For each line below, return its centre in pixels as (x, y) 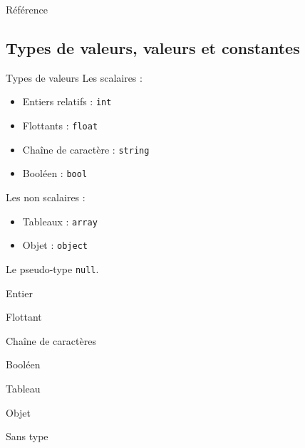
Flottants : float (60, 126)
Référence (27, 9)
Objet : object (55, 245)
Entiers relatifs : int (67, 101)
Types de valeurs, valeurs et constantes (153, 47)
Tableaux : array (60, 221)
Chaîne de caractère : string (86, 149)
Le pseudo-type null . (52, 268)
